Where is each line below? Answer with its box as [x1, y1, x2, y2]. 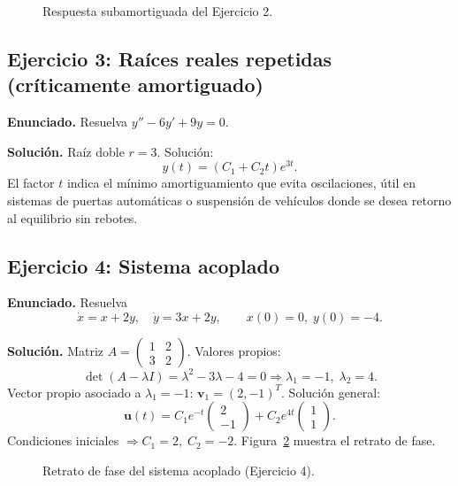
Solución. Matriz [7, 342, 104, 360]
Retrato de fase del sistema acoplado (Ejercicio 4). [42, 460, 315, 479]
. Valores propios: [187, 342, 281, 360]
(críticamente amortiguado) [7, 71, 263, 98]
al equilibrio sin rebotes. [7, 208, 138, 227]
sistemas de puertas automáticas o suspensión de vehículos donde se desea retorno [7, 191, 452, 210]
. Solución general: [281, 382, 381, 401]
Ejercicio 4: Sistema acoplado [7, 251, 279, 279]
